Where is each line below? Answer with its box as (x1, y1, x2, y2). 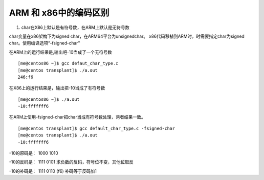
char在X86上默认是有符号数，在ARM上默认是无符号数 (21, 24, 130, 30)
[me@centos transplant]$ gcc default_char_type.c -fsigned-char (18, 125, 176, 131)
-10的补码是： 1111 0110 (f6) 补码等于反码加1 (9, 168, 97, 174)
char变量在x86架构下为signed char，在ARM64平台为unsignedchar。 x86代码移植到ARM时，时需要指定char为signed (9, 33, 244, 39)
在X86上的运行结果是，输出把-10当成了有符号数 (9, 85, 105, 91)
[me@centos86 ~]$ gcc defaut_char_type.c (18, 61, 118, 66)
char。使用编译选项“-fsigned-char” (9, 40, 80, 46)
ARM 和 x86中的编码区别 (9, 7, 110, 18)
